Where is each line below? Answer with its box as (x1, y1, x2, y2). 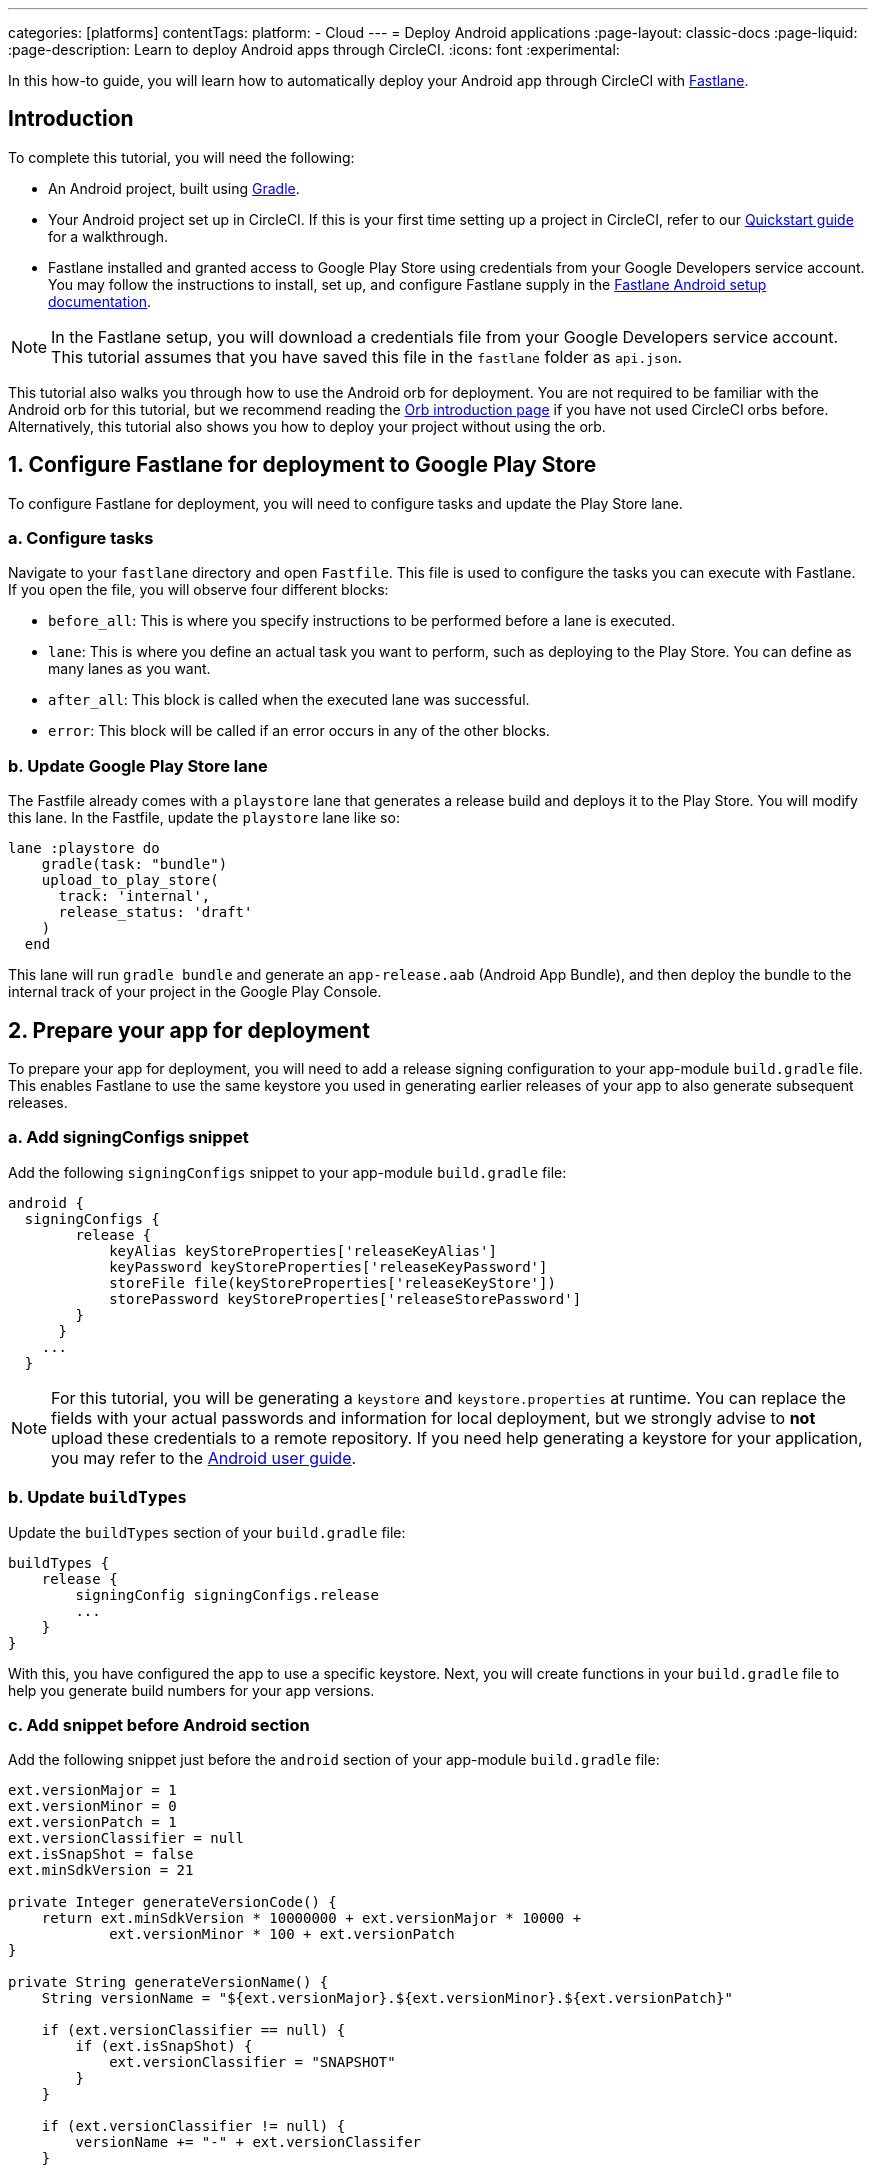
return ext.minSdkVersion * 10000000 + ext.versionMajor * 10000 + (41, 1910, 582, 1927)
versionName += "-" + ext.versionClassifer (75, 2134, 422, 2151)
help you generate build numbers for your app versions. (8, 1681, 375, 1699)
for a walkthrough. (48, 227, 169, 245)
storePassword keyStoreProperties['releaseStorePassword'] (109, 1290, 582, 1307)
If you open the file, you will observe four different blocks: (8, 581, 389, 599)
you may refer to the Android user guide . (51, 1447, 357, 1468)
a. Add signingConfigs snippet (8, 1127, 249, 1148)
